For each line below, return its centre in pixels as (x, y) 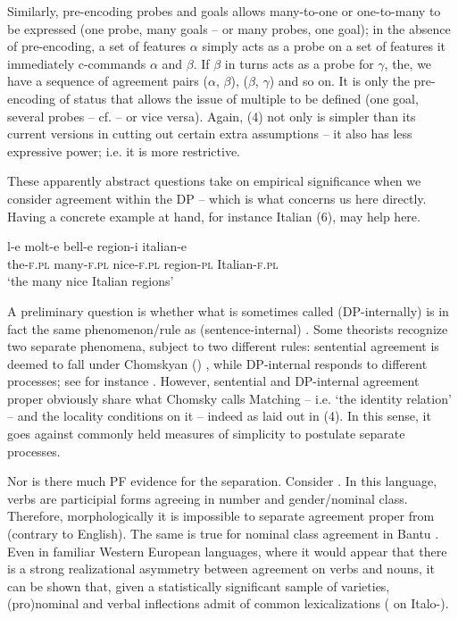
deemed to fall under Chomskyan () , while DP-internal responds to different (217, 363)
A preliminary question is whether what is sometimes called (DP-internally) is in (228, 310)
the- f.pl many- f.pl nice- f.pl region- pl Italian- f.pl (143, 263)
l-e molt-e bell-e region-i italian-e (97, 246)
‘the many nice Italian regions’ (91, 281)
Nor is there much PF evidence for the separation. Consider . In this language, (222, 481)
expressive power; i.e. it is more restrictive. (124, 151)
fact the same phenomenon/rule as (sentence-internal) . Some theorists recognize (228, 328)
